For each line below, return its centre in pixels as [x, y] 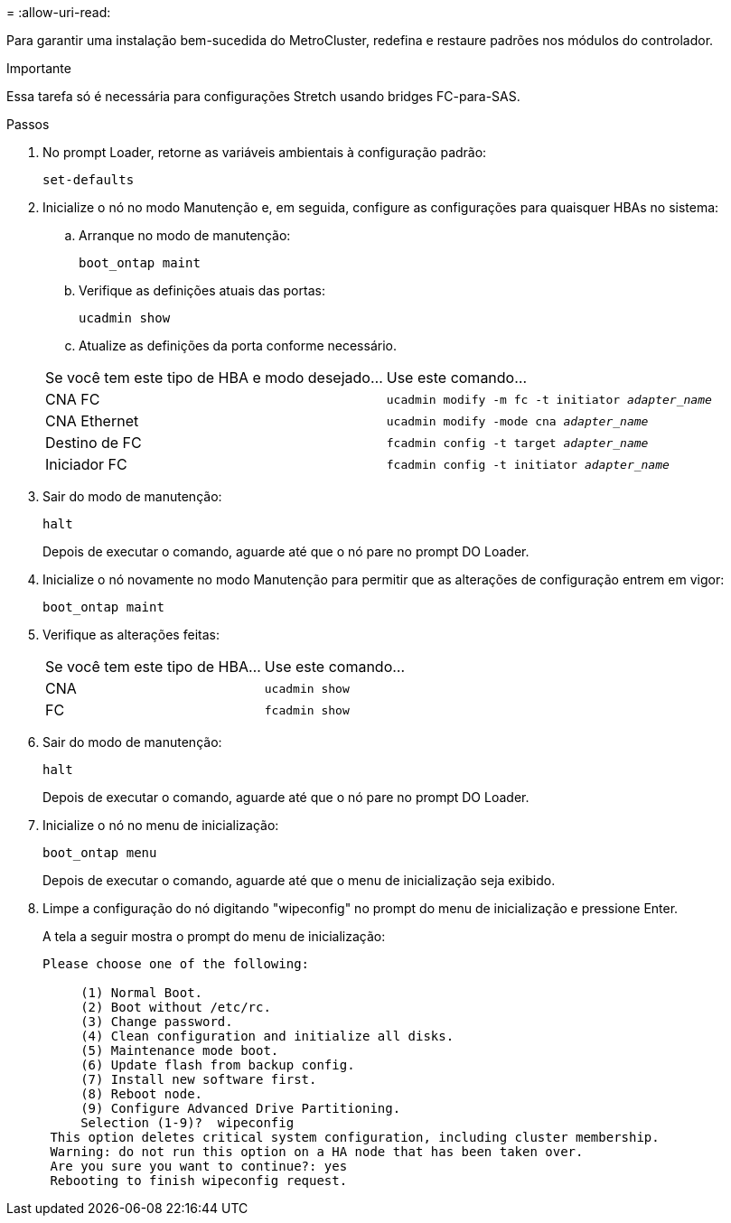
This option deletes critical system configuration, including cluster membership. [355, 1137]
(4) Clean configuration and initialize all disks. [267, 1036]
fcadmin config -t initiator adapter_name [528, 464]
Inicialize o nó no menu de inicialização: [161, 825]
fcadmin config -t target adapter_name [517, 443]
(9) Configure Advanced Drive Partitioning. [241, 1108]
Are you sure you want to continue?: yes [199, 1166]
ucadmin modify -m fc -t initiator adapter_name [549, 399]
